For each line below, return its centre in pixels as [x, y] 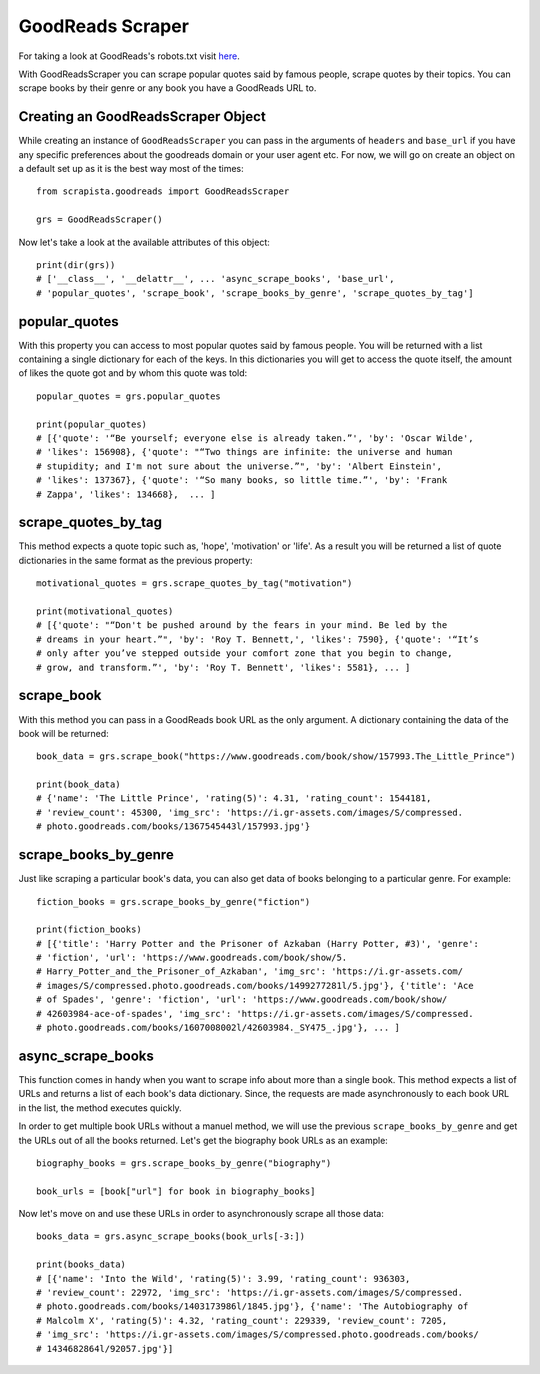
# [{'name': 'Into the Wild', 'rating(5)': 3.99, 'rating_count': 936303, [223, 1278]
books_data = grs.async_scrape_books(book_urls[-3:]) [170, 1236]
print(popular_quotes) [92, 424]
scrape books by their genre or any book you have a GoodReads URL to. [167, 88]
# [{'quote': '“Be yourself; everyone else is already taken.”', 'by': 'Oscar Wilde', [255, 438]
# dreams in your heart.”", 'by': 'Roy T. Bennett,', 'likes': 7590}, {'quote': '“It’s [258, 639]
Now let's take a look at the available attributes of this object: [144, 242]
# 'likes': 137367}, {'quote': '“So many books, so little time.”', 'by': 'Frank [242, 480]
